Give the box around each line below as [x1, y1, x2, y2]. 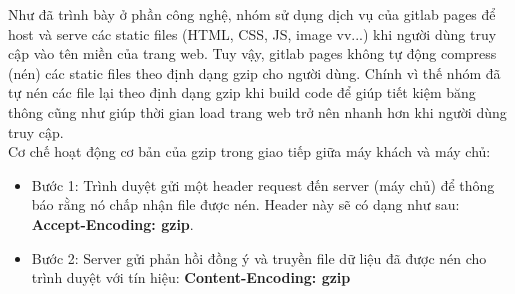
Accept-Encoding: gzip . [31, 213, 194, 234]
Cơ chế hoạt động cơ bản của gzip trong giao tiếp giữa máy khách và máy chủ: [8, 141, 491, 162]
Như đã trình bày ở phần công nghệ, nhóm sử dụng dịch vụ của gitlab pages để [8, 4, 496, 24]
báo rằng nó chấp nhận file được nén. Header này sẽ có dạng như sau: [31, 194, 460, 215]
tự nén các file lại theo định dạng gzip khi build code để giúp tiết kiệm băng [8, 82, 476, 103]
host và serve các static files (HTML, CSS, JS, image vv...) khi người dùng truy [8, 23, 497, 44]
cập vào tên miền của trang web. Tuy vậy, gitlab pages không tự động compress [8, 43, 497, 64]
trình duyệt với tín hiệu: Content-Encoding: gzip [31, 267, 351, 288]
